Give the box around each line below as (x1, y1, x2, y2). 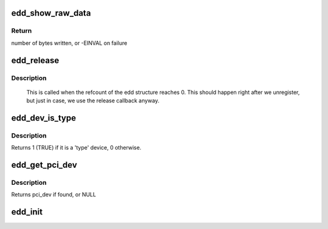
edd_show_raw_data (11, 8, 91, 18)
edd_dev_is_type (11, 113, 76, 123)
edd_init (11, 207, 43, 217)
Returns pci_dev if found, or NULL (11, 191, 97, 198)
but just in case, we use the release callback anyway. (26, 97, 160, 104)
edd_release (11, 55, 60, 65)
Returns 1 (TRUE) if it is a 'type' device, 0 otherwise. (11, 144, 142, 151)
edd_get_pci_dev (11, 160, 77, 170)
